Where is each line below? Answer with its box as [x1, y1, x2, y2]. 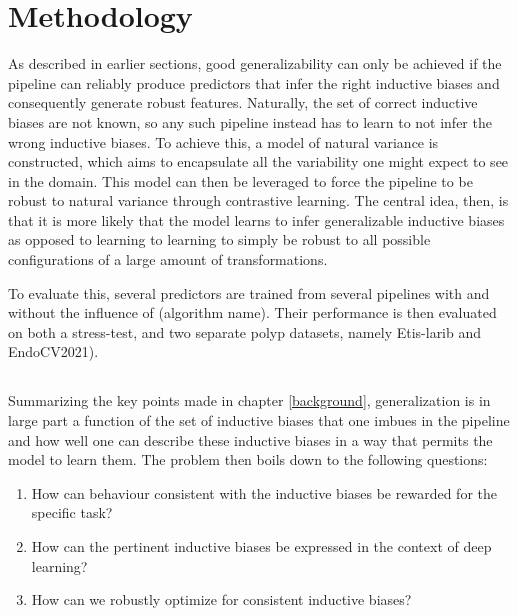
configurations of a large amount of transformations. [8, 249, 328, 270]
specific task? [31, 502, 113, 523]
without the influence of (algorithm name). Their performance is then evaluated [8, 302, 497, 323]
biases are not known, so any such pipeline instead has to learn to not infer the [8, 111, 492, 132]
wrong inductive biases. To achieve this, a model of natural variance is [8, 131, 439, 152]
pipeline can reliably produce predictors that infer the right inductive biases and [8, 72, 500, 93]
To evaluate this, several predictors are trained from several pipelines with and [8, 282, 490, 303]
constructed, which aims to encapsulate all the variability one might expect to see [8, 151, 509, 172]
